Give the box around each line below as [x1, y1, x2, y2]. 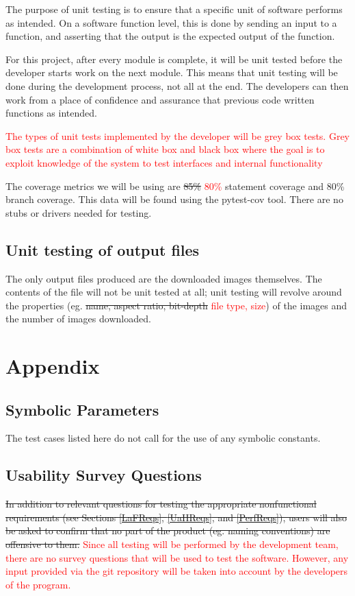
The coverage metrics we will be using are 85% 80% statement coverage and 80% [5, 178, 345, 193]
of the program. [5, 577, 71, 591]
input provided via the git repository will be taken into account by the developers [5, 564, 348, 578]
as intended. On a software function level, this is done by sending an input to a [5, 15, 337, 29]
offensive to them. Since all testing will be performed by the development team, [5, 537, 339, 551]
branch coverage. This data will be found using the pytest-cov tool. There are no [5, 192, 343, 206]
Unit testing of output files [5, 239, 200, 260]
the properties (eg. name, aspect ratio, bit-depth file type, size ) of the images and [5, 298, 347, 312]
